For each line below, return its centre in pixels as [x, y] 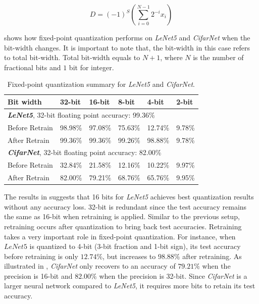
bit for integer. [91, 67]
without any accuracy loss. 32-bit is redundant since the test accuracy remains [125, 206]
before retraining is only [41, 256]
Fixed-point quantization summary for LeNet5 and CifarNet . [101, 84]
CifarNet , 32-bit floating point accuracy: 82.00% [85, 152]
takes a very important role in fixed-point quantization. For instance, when [120, 236]
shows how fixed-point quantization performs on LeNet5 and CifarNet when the [127, 37]
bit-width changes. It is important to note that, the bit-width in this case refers [127, 47]
